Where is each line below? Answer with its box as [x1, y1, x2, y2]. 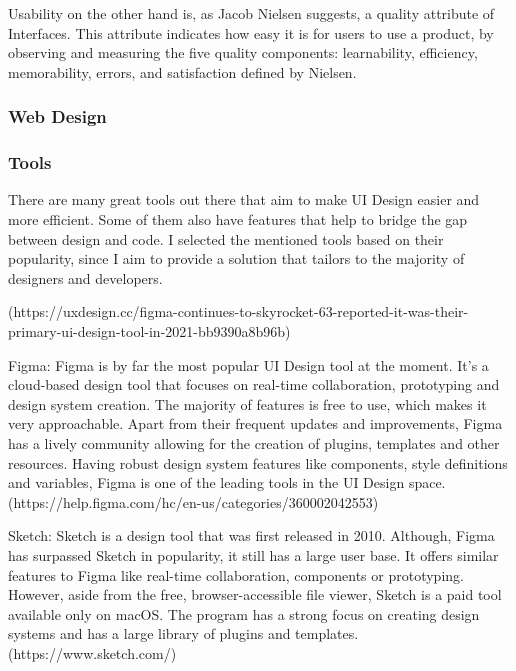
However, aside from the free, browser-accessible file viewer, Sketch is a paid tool [8, 584, 502, 605]
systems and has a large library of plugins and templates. [8, 623, 359, 644]
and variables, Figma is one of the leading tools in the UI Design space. [8, 472, 446, 493]
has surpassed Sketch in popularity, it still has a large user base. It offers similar [8, 544, 499, 565]
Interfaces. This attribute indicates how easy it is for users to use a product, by [8, 22, 494, 43]
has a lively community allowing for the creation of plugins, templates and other [8, 432, 500, 453]
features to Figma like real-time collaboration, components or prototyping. [8, 564, 464, 585]
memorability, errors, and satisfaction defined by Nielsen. [8, 61, 357, 82]
